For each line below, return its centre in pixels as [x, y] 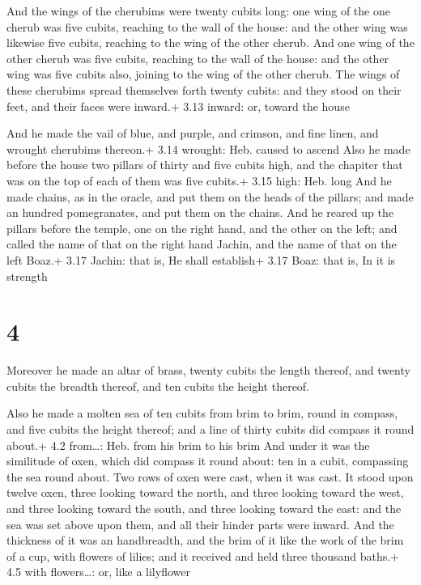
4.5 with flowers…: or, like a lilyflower [98, 572]
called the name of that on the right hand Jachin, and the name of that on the [202, 244]
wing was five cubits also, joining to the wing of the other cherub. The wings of [203, 74]
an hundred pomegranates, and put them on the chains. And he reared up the [200, 212]
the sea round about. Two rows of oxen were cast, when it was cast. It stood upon [210, 476]
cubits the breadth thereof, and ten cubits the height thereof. [158, 386]
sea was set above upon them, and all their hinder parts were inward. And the [200, 524]
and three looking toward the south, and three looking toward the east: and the [204, 508]
